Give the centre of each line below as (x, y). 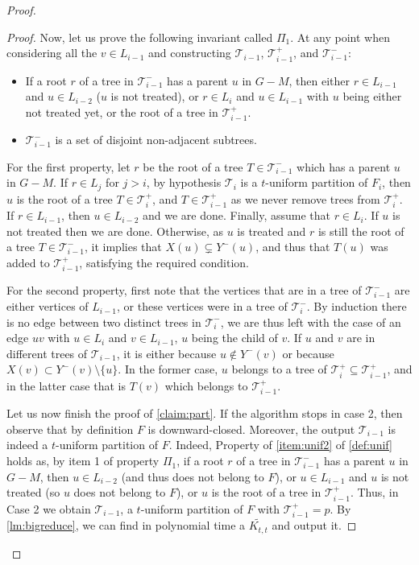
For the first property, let (68, 166)
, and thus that (293, 247)
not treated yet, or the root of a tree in (122, 111)
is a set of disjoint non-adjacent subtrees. (156, 140)
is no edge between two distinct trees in (104, 322)
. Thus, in (374, 492)
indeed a (27, 445)
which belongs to (206, 385)
